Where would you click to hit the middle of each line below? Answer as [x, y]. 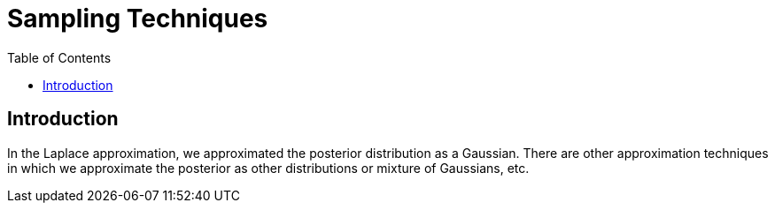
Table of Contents [59, 57]
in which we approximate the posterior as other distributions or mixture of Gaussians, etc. [268, 168]
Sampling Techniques [138, 19]
